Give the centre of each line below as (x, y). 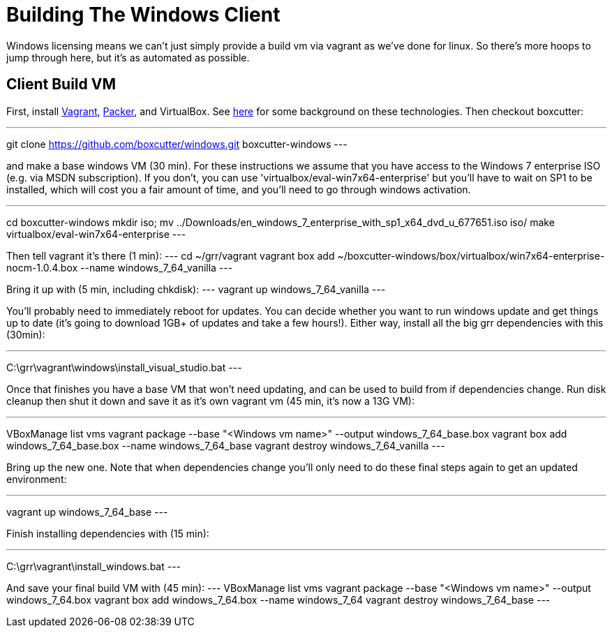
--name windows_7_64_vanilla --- (157, 267)
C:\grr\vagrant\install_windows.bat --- (94, 566)
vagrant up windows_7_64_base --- (87, 512)
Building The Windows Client (143, 15)
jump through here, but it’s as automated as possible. (128, 57)
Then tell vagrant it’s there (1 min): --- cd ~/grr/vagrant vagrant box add (171, 255)
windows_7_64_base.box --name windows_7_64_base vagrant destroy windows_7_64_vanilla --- (226, 445)
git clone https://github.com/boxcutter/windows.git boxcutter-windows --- (177, 144)
